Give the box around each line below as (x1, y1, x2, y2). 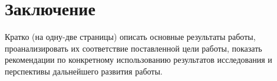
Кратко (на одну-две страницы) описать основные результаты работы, (5, 31, 256, 43)
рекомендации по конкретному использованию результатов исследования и (5, 53, 272, 66)
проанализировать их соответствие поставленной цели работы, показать (5, 42, 262, 54)
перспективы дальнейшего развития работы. (5, 65, 163, 77)
